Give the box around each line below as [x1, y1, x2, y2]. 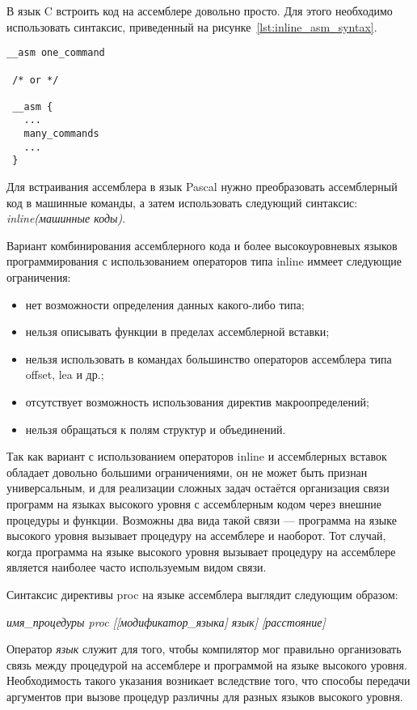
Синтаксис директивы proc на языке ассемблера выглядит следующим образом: [6, 585, 398, 602]
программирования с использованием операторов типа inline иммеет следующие [6, 253, 402, 270]
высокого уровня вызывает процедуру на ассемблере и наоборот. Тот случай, [6, 527, 386, 544]
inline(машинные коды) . [6, 210, 126, 227]
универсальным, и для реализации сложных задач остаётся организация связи [6, 479, 390, 496]
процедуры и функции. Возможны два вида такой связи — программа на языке [6, 511, 397, 528]
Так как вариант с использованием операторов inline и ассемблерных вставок [6, 448, 387, 465]
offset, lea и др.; [25, 366, 104, 383]
